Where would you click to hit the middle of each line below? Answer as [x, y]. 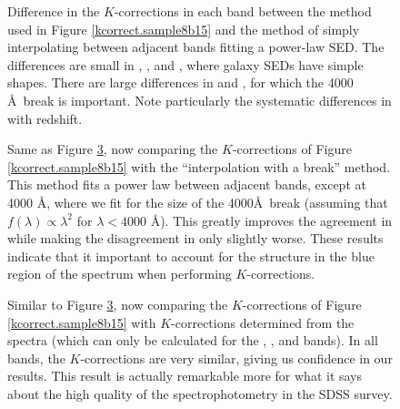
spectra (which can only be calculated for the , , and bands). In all [193, 340]
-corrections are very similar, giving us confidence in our [236, 358]
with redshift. [45, 118]
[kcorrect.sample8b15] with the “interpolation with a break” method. [199, 166]
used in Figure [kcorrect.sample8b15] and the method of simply [184, 29]
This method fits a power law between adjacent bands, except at [187, 184]
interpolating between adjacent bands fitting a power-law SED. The [196, 47]
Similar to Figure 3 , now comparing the [118, 304]
